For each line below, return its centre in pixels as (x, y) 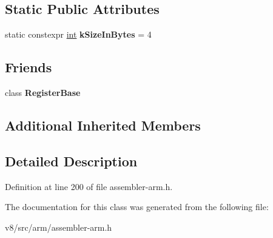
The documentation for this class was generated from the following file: (137, 207)
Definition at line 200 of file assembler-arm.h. (89, 186)
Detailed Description (71, 161)
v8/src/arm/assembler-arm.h (59, 227)
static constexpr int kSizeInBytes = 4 (78, 34)
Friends (29, 67)
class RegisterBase (43, 92)
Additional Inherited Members (103, 125)
